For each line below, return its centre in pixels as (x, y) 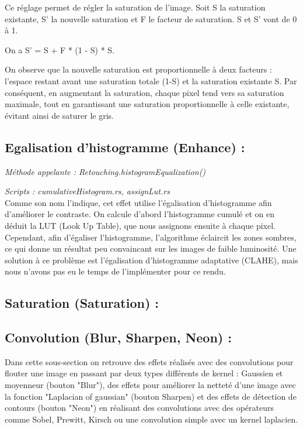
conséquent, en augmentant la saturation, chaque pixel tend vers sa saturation (144, 92)
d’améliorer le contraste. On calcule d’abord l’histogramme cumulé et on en (140, 214)
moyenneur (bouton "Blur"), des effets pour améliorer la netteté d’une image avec (150, 385)
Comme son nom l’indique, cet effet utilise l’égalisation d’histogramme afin (138, 202)
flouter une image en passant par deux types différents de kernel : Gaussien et (144, 373)
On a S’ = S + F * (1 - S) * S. (60, 49)
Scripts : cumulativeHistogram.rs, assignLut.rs (87, 191)
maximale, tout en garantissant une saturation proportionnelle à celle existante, (147, 104)
